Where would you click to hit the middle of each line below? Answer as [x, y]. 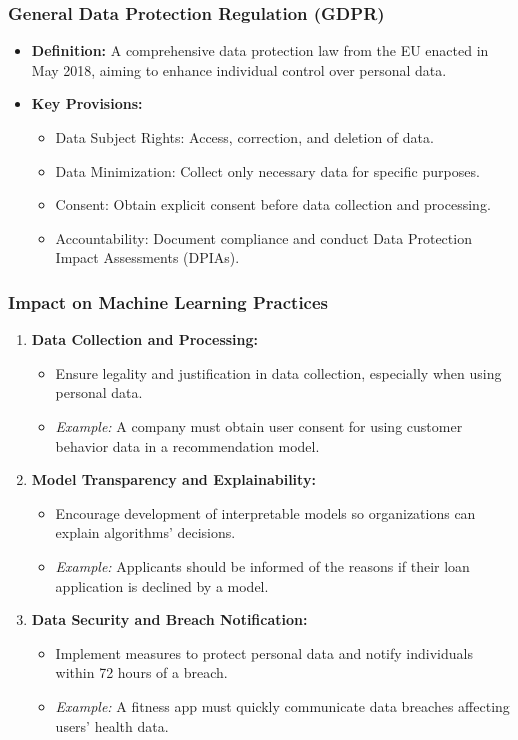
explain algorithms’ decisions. [145, 532]
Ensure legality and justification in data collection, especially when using [278, 372]
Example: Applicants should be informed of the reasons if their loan [262, 565]
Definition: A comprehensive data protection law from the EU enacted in [260, 50]
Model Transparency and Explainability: [173, 479]
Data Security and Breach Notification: [169, 619]
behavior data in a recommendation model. [187, 445]
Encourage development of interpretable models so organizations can [265, 512]
